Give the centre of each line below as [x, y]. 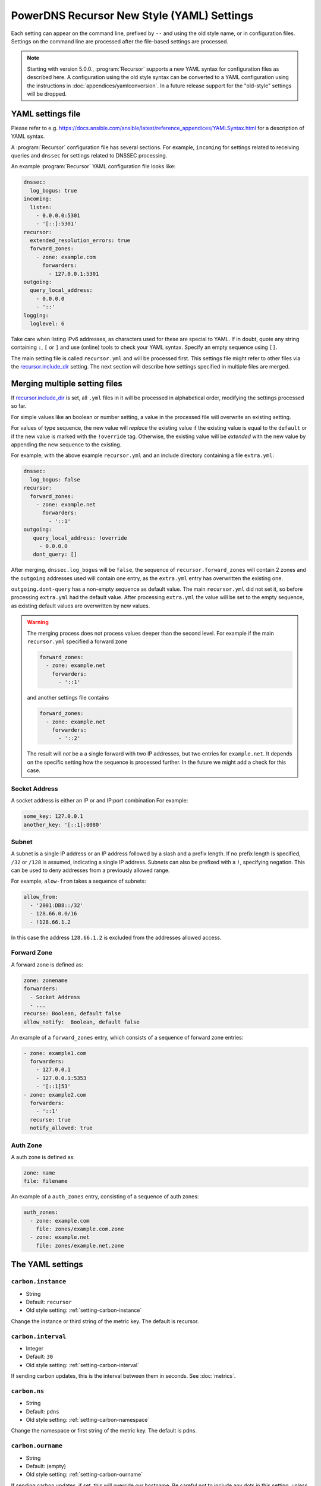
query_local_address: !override [80, 538]
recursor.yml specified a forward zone [77, 641]
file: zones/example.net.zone [80, 1246]
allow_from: [41, 897]
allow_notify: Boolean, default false [81, 1022]
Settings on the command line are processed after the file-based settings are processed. [120, 41]
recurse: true [51, 1120]
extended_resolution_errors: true [80, 240]
